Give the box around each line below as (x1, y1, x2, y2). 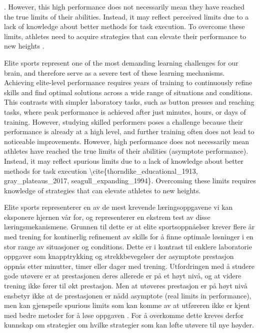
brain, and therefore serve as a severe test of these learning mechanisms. (4, 67, 225, 78)
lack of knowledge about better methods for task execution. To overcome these (4, 21, 245, 32)
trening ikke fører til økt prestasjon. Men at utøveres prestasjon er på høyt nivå (4, 280, 247, 291)
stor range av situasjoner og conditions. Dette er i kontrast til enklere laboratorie (4, 241, 252, 251)
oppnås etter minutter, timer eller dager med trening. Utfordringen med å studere (4, 260, 255, 271)
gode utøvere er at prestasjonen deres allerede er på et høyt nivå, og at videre (4, 270, 241, 281)
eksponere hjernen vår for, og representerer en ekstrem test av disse (4, 211, 210, 222)
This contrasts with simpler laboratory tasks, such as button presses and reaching (4, 97, 254, 107)
